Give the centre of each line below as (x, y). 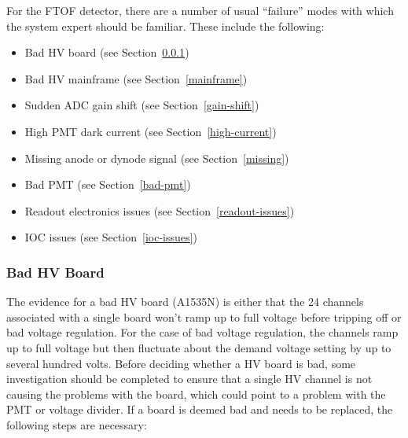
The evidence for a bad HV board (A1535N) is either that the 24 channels (185, 302)
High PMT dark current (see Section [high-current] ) (151, 131)
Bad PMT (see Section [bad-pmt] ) (108, 184)
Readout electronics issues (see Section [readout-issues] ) (160, 210)
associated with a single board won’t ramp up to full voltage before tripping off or (204, 317)
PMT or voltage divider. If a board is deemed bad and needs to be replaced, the (200, 409)
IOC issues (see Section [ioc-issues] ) (111, 237)
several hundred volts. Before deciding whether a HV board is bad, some (181, 363)
